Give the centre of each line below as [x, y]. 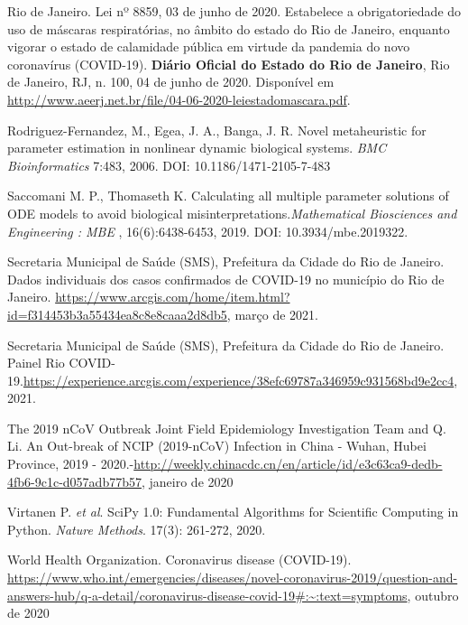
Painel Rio [36, 363]
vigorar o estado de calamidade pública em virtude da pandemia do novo [209, 47]
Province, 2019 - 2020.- [71, 464]
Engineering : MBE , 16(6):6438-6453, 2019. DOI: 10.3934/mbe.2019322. [208, 231]
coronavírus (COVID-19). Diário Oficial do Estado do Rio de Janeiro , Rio [229, 64]
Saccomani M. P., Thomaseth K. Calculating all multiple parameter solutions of [228, 196]
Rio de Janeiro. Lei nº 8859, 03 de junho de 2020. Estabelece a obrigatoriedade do [234, 11]
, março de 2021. [272, 314]
